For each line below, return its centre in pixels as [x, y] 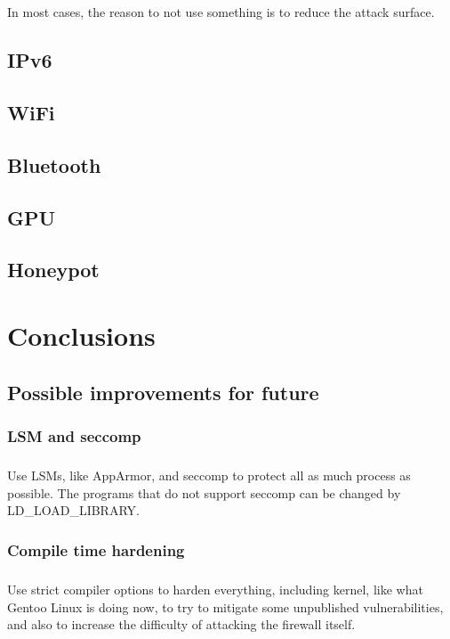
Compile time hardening [96, 549]
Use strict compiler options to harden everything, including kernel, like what [215, 590]
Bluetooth [54, 164]
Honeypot [53, 270]
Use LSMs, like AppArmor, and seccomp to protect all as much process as [209, 475]
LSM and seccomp [74, 435]
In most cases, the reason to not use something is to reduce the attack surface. [221, 12]
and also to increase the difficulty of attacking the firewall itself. [181, 624]
